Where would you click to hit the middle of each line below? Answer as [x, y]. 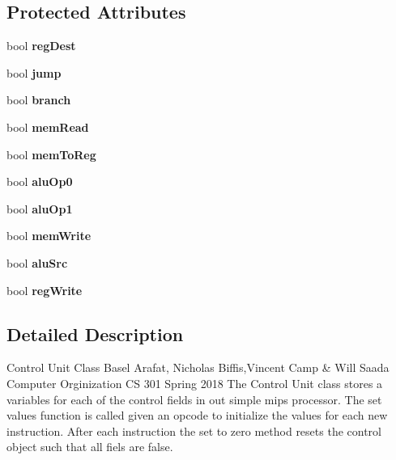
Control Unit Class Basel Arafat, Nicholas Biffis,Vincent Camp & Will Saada [198, 367]
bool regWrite [45, 290]
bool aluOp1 [40, 208]
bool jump [34, 72]
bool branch [39, 100]
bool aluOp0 [40, 181]
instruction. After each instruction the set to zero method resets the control [194, 430]
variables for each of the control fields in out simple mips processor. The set [194, 399]
